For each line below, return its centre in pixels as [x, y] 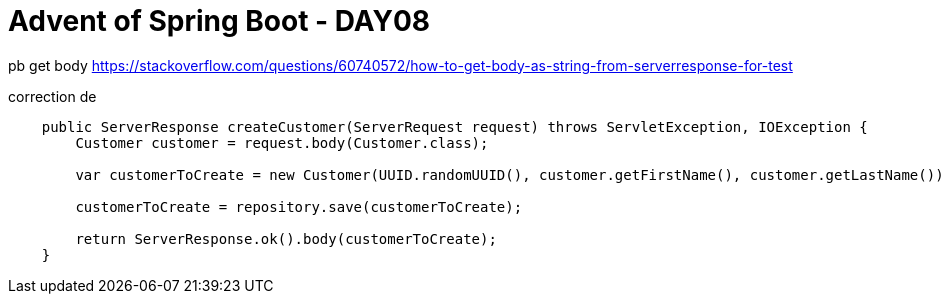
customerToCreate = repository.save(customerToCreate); [299, 206]
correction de [52, 96]
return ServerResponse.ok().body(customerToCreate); [286, 238]
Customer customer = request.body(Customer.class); [282, 142]
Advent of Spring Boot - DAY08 [219, 21]
